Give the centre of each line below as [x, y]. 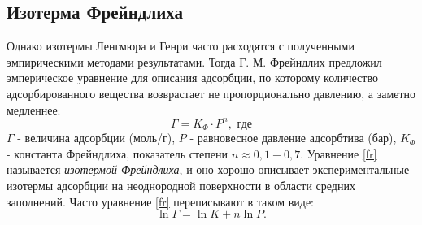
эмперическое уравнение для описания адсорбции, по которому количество [192, 78]
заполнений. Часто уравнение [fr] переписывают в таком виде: [161, 201]
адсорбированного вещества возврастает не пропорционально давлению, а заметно [211, 93]
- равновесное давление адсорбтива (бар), [293, 138]
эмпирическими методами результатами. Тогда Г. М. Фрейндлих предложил [194, 61]
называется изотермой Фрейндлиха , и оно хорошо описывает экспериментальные [208, 169]
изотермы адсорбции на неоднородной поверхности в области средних [181, 185]
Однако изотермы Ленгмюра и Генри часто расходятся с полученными [181, 46]
